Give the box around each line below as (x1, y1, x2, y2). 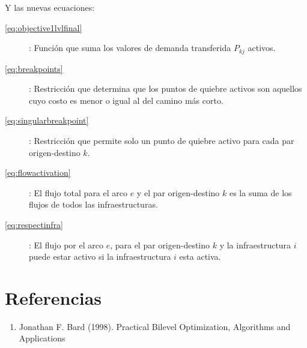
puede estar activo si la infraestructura (29, 250, 171, 263)
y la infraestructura (219, 238, 291, 251)
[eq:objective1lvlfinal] (5, 21, 82, 34)
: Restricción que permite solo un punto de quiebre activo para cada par (29, 134, 294, 147)
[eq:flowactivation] (5, 166, 71, 179)
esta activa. (179, 250, 221, 263)
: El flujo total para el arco (29, 186, 128, 199)
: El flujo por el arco (29, 238, 103, 251)
